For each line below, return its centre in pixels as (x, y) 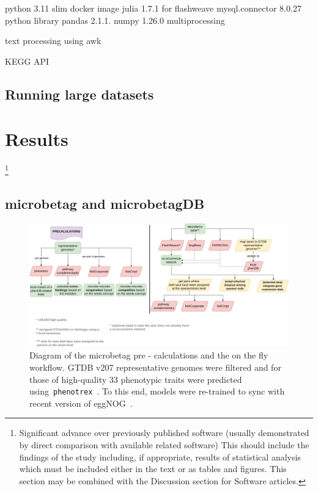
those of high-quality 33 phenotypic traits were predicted (136, 379)
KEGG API (27, 61)
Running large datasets (79, 94)
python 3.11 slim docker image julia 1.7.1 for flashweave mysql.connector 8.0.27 (153, 8)
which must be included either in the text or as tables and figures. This (153, 469)
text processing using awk (53, 41)
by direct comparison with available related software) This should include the (164, 445)
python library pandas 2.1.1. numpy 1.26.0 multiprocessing (115, 20)
